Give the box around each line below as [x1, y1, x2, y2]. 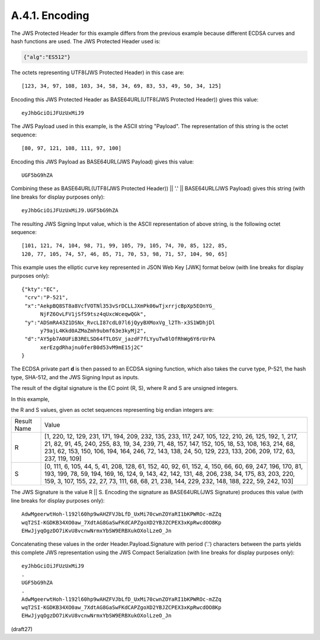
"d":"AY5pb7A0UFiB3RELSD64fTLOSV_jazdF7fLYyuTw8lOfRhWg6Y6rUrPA [24, 335, 216, 343]
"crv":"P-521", [24, 294, 69, 301]
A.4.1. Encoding [11, 9, 89, 22]
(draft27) [11, 625, 33, 632]
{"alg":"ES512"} [23, 53, 71, 60]
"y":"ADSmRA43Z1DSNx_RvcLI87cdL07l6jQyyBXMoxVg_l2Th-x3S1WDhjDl [24, 319, 216, 326]
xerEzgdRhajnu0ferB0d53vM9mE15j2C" [40, 344, 143, 351]
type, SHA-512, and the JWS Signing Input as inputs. [11, 373, 139, 380]
